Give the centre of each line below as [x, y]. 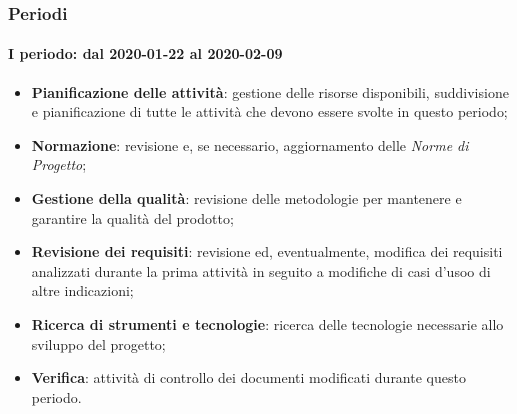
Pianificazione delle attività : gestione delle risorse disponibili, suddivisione [270, 91]
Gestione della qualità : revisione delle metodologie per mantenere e [246, 198]
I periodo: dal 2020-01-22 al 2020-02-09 [145, 53]
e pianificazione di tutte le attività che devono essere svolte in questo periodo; [269, 111]
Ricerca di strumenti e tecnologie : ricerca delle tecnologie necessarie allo [267, 323]
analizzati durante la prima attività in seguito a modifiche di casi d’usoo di [261, 270]
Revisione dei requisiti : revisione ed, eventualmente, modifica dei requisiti [267, 251]
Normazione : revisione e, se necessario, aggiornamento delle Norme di [250, 144]
